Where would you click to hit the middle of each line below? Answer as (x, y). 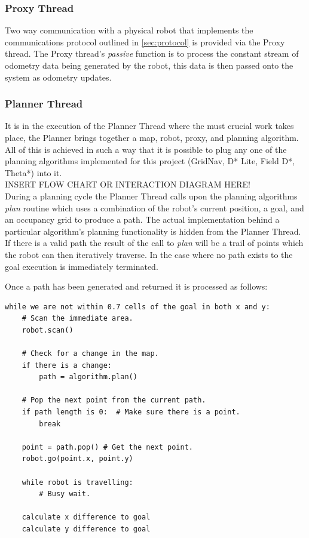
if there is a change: (67, 365)
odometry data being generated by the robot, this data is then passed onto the (149, 65)
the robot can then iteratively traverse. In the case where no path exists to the (149, 254)
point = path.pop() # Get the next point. (107, 447)
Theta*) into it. (33, 172)
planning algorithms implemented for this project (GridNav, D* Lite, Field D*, (150, 161)
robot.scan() (48, 330)
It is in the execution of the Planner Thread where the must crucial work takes (149, 126)
